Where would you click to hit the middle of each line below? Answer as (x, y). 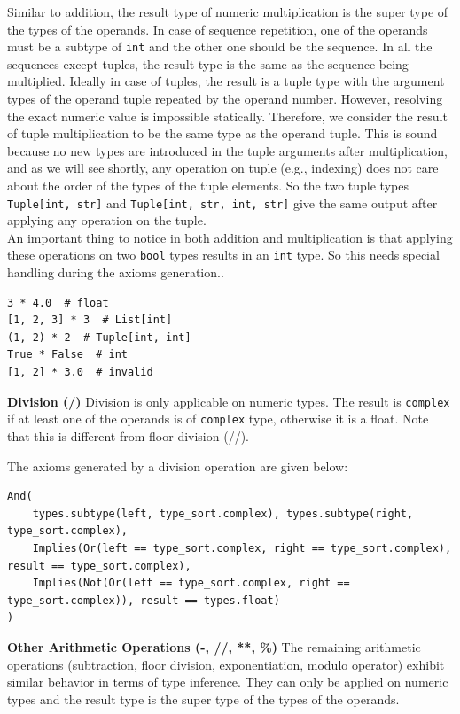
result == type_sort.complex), (99, 566)
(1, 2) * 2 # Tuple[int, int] (99, 337)
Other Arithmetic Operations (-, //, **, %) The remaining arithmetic (214, 646)
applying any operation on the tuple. (107, 220)
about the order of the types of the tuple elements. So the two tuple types (208, 185)
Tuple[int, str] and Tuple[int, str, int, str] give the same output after (222, 202)
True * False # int (68, 355)
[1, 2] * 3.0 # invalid (80, 373)
